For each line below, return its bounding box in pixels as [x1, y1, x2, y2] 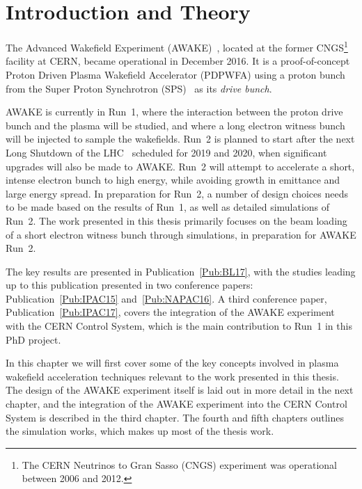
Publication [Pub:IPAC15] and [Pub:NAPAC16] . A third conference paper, [6, 291, 327, 305]
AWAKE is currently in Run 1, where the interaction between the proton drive [6, 104, 343, 119]
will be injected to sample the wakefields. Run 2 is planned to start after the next [6, 131, 355, 146]
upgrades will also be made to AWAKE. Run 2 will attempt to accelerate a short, [6, 159, 355, 173]
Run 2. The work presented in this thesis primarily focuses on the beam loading [6, 213, 347, 227]
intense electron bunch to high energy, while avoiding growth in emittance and [6, 173, 340, 187]
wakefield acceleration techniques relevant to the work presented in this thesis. [6, 369, 339, 383]
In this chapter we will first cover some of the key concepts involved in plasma [6, 355, 339, 370]
